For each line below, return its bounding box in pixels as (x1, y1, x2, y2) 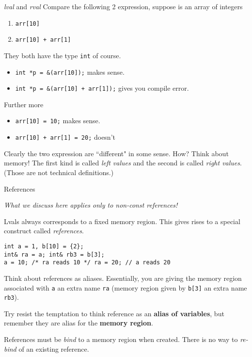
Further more (4, 99, 44, 109)
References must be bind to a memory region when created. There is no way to (4, 334, 238, 344)
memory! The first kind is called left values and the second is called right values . (4, 158, 242, 168)
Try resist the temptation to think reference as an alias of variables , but (4, 308, 224, 318)
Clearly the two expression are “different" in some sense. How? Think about (4, 148, 229, 158)
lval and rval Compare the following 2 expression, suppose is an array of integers (4, 1, 243, 11)
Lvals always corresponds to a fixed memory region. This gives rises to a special (4, 216, 240, 226)
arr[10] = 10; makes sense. (15, 115, 100, 126)
